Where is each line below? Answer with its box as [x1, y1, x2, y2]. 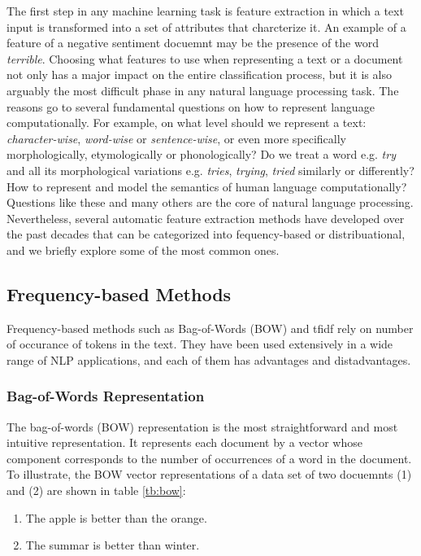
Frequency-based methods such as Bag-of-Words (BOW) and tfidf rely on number [7, 319, 414, 336]
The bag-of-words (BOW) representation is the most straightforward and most [7, 418, 398, 435]
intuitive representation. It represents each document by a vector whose [7, 434, 362, 451]
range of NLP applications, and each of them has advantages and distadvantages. [7, 351, 411, 368]
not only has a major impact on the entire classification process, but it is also [7, 66, 392, 83]
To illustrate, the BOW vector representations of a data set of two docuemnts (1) [7, 466, 412, 483]
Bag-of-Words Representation [7, 386, 205, 406]
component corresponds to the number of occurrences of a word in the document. [7, 449, 412, 466]
